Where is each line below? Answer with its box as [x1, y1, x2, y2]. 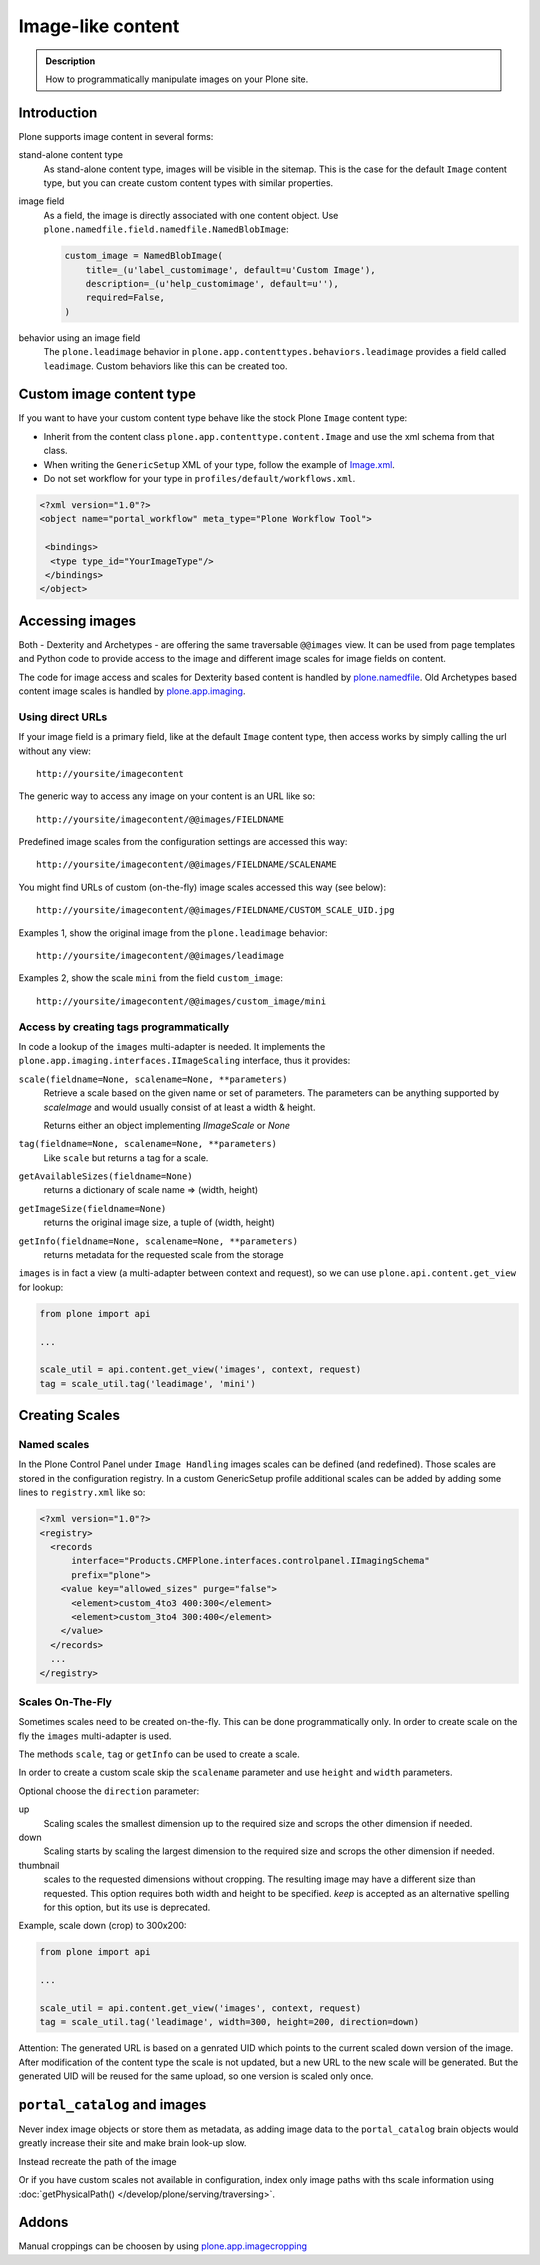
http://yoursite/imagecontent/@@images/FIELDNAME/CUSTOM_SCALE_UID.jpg [36, 905, 395, 916]
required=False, [85, 292, 165, 304]
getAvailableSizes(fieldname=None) [18, 1171, 194, 1182]
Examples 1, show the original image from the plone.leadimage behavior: [18, 926, 329, 939]
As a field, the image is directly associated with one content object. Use [43, 209, 339, 221]
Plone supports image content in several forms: [18, 130, 214, 142]
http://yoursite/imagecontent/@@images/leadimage [36, 950, 285, 962]
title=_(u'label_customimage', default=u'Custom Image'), [85, 264, 376, 275]
